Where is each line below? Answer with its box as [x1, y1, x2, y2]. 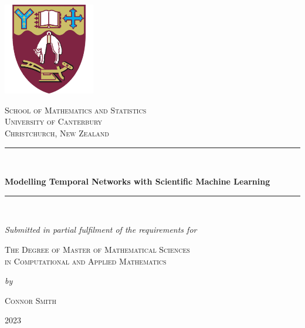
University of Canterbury [5, 115, 102, 128]
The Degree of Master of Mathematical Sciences [5, 243, 190, 255]
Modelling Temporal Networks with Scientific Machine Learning [5, 175, 270, 188]
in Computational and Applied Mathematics [5, 255, 167, 267]
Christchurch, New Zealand [5, 126, 109, 139]
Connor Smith [5, 294, 56, 306]
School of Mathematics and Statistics [5, 103, 147, 116]
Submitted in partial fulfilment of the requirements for [5, 223, 197, 236]
